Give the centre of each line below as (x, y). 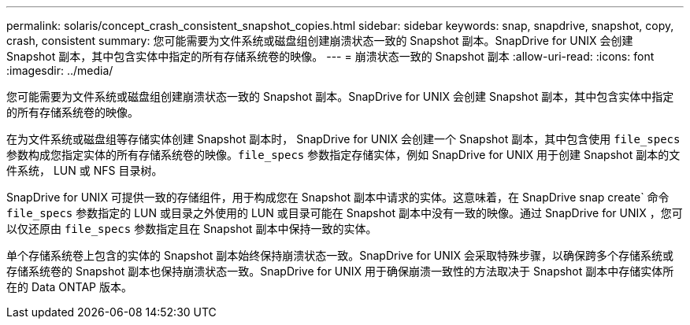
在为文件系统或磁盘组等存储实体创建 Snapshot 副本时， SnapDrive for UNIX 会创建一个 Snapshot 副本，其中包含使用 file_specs (343, 139)
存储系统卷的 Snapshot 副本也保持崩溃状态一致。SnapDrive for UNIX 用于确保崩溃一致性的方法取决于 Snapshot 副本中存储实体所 (340, 271)
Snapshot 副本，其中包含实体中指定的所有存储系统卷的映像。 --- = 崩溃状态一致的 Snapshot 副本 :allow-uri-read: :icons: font (330, 56)
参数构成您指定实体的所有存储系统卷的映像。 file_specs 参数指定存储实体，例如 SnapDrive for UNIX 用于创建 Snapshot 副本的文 (343, 155)
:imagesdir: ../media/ (60, 70)
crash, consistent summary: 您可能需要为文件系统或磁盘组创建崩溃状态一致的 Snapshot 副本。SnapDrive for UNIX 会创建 (320, 41)
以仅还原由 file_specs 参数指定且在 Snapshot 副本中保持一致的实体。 (192, 229)
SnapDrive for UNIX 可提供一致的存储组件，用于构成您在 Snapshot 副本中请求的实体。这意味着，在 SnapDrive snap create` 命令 (338, 197)
